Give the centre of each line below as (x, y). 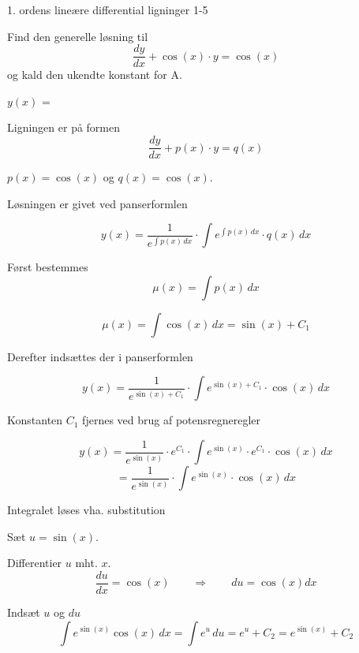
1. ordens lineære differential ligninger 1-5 (108, 9)
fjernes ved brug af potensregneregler (172, 420)
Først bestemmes (48, 267)
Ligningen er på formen (64, 127)
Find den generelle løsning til (78, 36)
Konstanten (35, 420)
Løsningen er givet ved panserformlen (97, 203)
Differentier (35, 563)
